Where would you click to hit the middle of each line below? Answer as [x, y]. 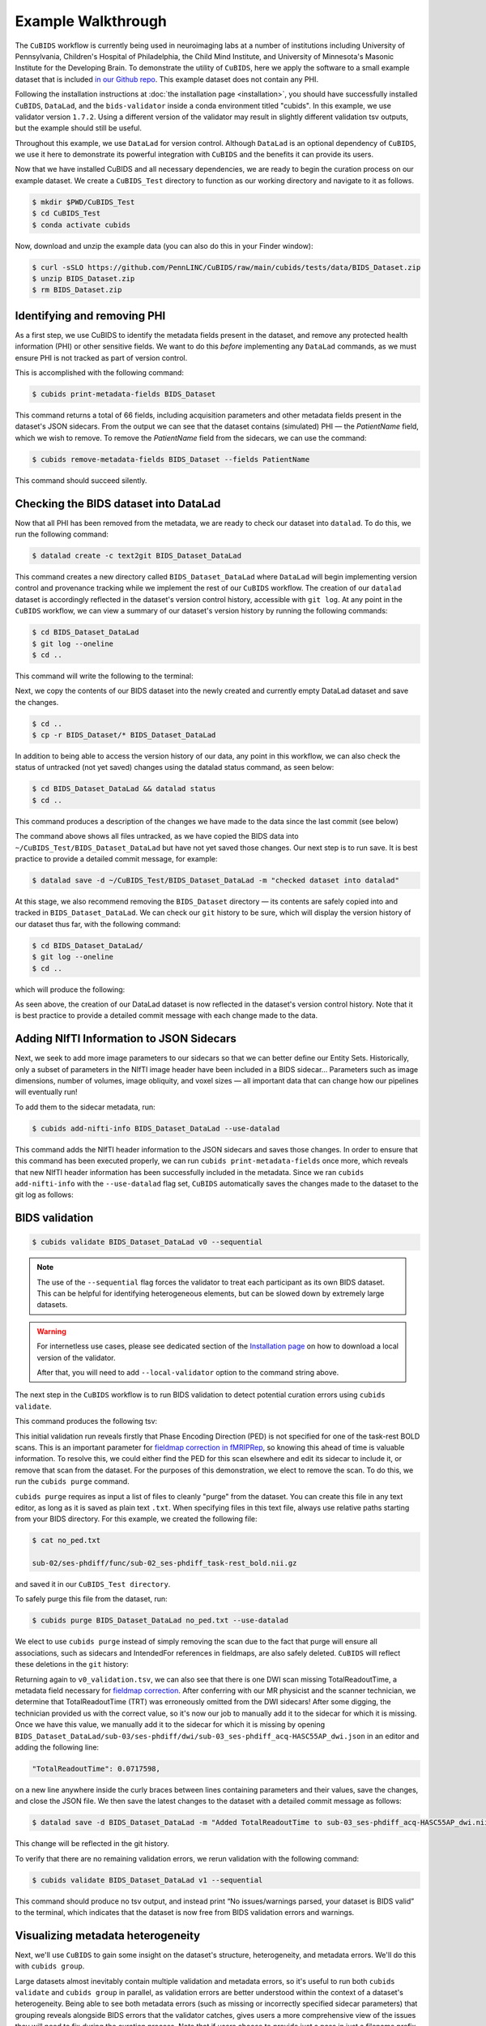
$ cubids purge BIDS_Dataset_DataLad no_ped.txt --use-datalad [160, 1620]
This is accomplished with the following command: [99, 373]
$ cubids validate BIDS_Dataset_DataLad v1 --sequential [147, 1880]
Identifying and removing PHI [90, 316]
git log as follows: [44, 1195]
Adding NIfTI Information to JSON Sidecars [126, 1039]
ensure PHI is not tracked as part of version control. [101, 357]
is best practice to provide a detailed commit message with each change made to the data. [166, 1015]
